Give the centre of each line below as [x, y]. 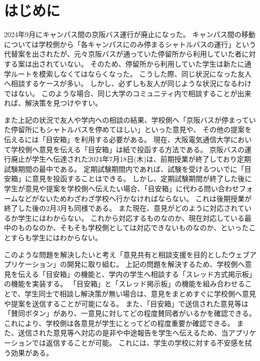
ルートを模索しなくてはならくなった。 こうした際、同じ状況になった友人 [131, 73]
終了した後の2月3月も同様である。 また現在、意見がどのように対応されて [124, 208]
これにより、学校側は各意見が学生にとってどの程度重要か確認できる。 [119, 323]
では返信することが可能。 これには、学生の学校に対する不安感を [138, 342]
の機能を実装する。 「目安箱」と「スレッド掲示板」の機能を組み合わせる [124, 284]
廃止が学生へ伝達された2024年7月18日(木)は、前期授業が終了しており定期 [131, 159]
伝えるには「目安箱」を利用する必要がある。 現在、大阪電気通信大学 [117, 139]
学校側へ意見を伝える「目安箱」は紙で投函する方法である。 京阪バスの [128, 149]
